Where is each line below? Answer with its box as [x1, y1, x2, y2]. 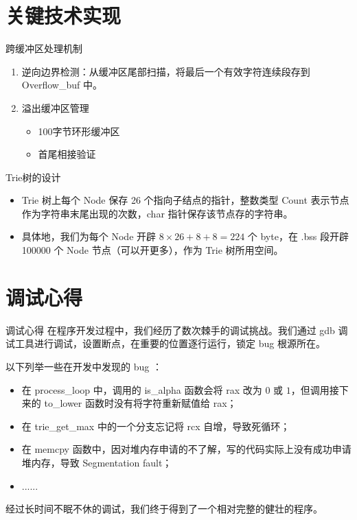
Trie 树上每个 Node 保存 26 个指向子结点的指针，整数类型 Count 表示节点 [21, 193, 349, 207]
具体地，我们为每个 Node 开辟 [21, 229, 157, 244]
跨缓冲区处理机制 [5, 41, 82, 56]
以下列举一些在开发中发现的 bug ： [5, 359, 162, 373]
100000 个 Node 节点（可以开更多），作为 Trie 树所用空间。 [21, 243, 284, 257]
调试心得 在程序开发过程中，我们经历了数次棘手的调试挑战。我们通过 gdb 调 [5, 322, 348, 337]
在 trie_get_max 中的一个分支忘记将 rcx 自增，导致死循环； [21, 418, 290, 433]
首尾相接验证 [38, 147, 96, 161]
